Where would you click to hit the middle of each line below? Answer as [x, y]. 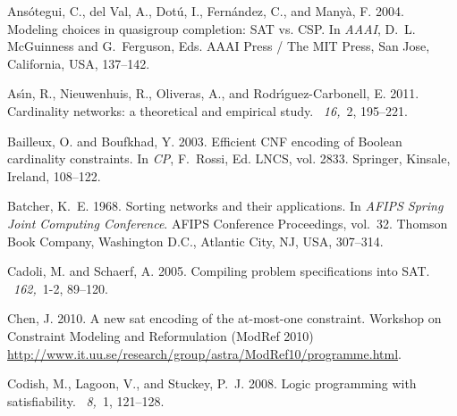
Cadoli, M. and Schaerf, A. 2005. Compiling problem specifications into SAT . [219, 271]
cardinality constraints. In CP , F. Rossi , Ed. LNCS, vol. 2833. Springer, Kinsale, [229, 158]
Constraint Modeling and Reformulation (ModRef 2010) [161, 335]
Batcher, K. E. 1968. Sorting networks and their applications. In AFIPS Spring [225, 206]
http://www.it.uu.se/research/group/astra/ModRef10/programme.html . [204, 353]
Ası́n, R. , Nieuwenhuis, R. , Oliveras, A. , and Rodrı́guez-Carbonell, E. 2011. [213, 93]
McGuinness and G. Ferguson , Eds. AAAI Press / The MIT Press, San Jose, [219, 46]
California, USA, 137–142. [79, 63]
